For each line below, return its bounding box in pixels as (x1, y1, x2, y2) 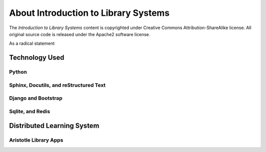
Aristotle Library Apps (9, 137, 64, 144)
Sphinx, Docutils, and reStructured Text (9, 81, 106, 88)
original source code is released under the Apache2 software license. (9, 31, 150, 37)
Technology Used (9, 53, 65, 62)
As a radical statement (9, 40, 55, 46)
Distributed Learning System (9, 121, 100, 130)
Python (9, 69, 27, 76)
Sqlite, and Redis (9, 108, 50, 114)
